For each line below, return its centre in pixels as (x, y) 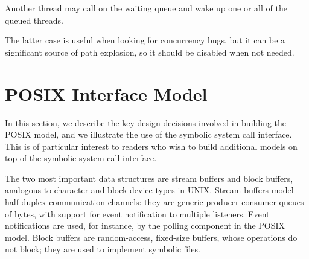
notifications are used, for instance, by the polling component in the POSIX (145, 225)
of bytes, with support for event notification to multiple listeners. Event (137, 213)
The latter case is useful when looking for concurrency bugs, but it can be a (145, 40)
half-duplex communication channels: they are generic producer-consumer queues (154, 202)
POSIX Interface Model (106, 93)
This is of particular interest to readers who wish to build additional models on (151, 146)
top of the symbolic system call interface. (81, 158)
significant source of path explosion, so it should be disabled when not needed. (150, 52)
